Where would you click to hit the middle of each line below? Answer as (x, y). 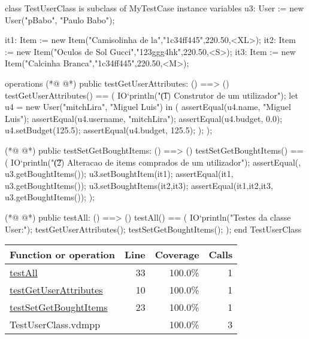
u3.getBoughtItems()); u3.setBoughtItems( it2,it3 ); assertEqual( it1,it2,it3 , (139, 185)
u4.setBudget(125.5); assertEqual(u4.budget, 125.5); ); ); (109, 130)
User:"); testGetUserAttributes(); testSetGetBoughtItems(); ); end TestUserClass (153, 229)
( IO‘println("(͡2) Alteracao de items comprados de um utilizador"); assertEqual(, (153, 162)
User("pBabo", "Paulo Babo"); (60, 19)
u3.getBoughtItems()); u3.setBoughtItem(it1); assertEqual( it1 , (119, 174)
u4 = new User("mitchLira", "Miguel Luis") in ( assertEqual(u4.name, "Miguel (148, 107)
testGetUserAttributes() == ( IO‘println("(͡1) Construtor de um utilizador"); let (152, 95)
